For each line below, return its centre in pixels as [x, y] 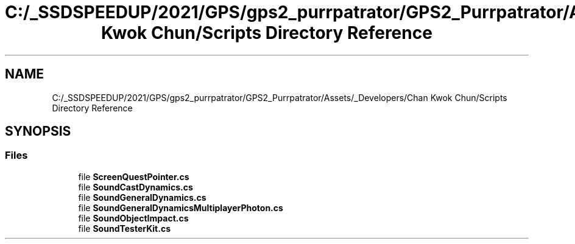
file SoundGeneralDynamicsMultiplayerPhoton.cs [181, 207]
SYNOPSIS [38, 131]
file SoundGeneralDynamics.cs [142, 197]
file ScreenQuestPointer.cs [134, 176]
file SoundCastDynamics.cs [136, 187]
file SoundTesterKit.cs [124, 228]
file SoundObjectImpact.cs [133, 218]
